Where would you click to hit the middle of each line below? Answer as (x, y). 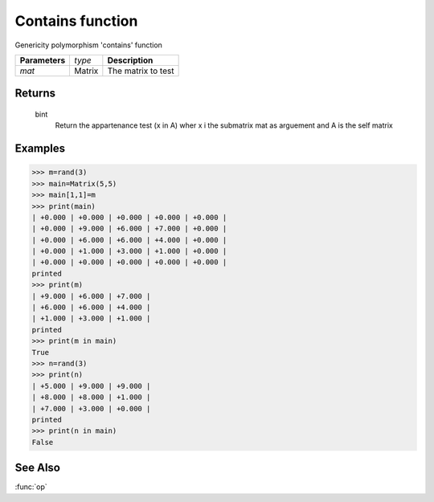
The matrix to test (141, 71)
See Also (37, 468)
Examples (40, 149)
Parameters (43, 60)
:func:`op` (31, 487)
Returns (35, 94)
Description (130, 60)
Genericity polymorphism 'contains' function (88, 45)
